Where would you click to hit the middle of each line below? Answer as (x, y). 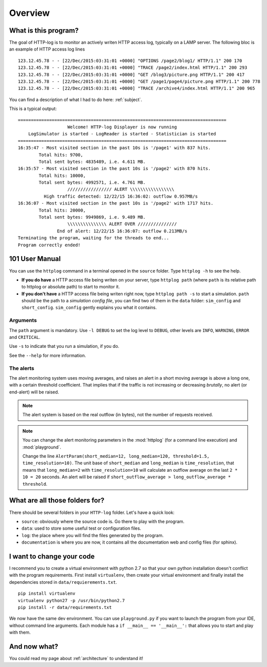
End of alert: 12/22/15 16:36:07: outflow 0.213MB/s (122, 231)
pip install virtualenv (47, 594)
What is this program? (44, 30)
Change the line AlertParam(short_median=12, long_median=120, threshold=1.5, (116, 456)
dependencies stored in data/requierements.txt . (63, 582)
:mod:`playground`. (42, 447)
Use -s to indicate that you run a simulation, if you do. (64, 346)
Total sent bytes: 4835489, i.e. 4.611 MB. (92, 162)
